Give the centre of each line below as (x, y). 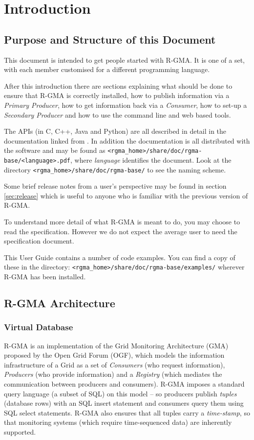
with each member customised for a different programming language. (107, 69)
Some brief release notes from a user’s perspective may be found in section (115, 186)
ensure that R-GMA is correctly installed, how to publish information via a (117, 95)
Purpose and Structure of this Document (110, 39)
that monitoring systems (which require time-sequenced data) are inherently (118, 422)
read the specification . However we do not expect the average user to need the (121, 231)
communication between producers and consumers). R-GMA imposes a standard (124, 384)
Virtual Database (39, 327)
